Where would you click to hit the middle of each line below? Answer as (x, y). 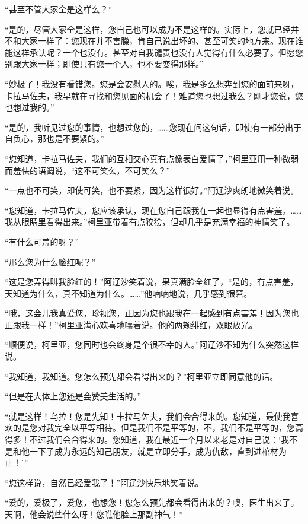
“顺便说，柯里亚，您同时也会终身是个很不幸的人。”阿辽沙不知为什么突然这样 (152, 344)
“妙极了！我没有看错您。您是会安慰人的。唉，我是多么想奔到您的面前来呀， (152, 83)
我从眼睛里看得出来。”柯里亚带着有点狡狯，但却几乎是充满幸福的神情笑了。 (150, 222)
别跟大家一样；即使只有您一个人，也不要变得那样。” (104, 64)
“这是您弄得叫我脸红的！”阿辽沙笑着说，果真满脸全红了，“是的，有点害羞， (152, 282)
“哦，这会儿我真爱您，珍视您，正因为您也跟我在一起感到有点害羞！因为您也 (152, 313)
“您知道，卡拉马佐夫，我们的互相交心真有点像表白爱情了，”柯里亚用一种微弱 (152, 158)
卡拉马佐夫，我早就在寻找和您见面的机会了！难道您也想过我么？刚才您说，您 (154, 95)
